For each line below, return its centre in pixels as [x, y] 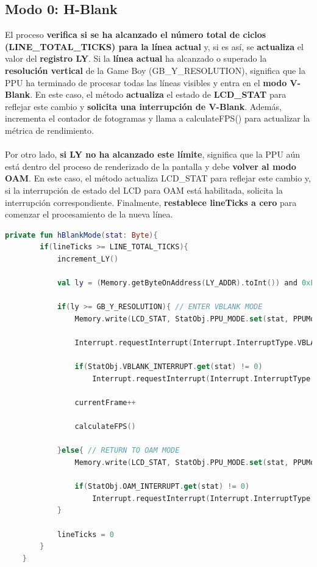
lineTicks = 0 [86, 534]
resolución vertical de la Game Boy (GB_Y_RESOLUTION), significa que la [155, 70]
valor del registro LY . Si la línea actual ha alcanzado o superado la [136, 58]
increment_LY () [88, 259]
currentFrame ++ [105, 403]
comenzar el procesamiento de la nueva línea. [89, 214]
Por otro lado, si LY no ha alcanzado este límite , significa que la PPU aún [153, 154]
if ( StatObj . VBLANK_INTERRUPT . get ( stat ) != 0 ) [169, 367]
